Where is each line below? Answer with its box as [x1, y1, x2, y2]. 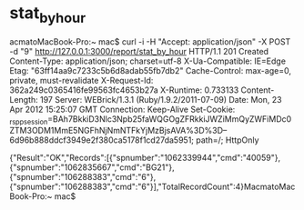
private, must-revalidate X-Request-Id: [9, 75, 154, 85]
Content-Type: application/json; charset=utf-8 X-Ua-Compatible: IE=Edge [9, 55, 287, 66]
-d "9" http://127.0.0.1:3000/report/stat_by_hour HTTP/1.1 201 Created [9, 45, 269, 56]
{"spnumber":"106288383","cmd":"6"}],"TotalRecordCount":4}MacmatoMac [9, 181, 296, 193]
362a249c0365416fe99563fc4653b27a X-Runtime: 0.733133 [9, 85, 239, 95]
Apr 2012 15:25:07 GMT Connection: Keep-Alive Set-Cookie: [9, 104, 236, 115]
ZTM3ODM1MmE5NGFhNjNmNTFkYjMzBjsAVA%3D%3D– [9, 125, 228, 136]
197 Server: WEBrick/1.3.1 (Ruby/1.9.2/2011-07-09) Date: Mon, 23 [39, 94, 282, 105]
